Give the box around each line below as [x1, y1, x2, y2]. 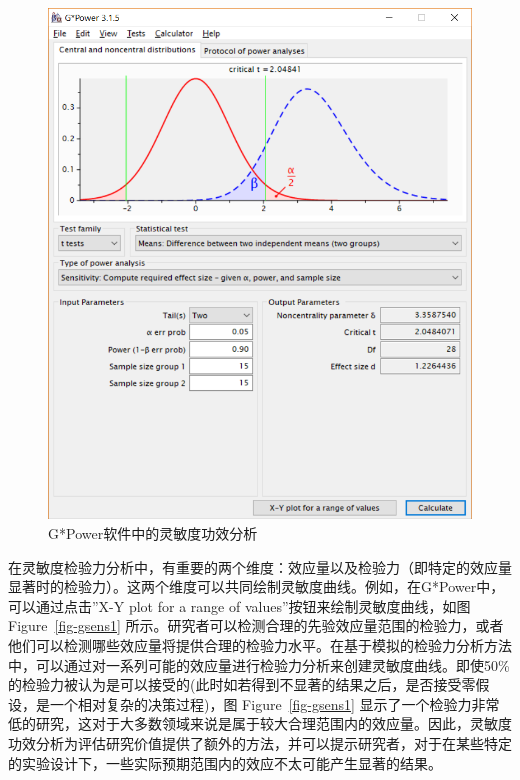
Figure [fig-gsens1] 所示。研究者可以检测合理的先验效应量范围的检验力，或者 [8, 615, 504, 636]
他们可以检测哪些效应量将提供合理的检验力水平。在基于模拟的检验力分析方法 [8, 634, 512, 655]
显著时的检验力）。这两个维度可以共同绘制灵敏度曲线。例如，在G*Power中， [8, 576, 505, 597]
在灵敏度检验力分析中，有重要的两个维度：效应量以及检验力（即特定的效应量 [8, 556, 512, 577]
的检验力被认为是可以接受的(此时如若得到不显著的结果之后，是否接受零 [8, 674, 476, 695]
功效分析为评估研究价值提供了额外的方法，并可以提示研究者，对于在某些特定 [8, 732, 512, 753]
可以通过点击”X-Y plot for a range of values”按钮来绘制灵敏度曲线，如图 [8, 595, 471, 616]
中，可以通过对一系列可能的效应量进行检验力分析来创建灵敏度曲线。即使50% [8, 654, 510, 675]
